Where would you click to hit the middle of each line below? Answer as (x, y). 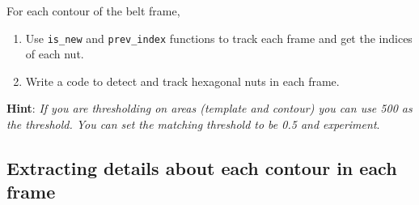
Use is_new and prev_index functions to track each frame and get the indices (219, 38)
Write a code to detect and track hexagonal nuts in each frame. (182, 81)
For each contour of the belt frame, (93, 11)
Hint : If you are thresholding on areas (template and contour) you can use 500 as (209, 108)
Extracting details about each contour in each (202, 168)
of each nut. (55, 54)
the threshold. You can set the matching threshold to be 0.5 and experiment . (193, 124)
